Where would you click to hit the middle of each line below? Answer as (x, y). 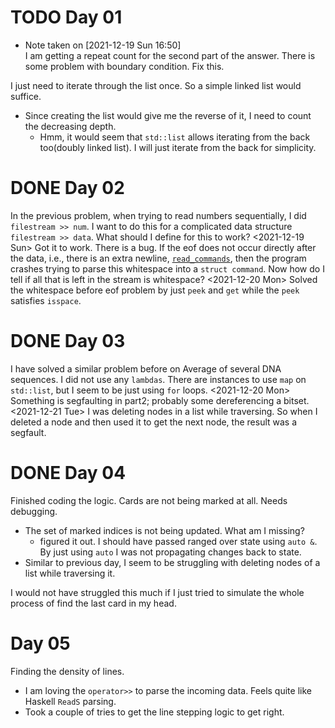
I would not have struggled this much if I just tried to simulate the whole (157, 592)
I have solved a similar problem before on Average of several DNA (146, 368)
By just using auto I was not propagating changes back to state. (170, 552)
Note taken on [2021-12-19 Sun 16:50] (103, 45)
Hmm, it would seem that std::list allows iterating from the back (175, 137)
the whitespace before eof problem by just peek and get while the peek (155, 290)
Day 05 (40, 643)
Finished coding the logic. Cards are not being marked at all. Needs (149, 500)
